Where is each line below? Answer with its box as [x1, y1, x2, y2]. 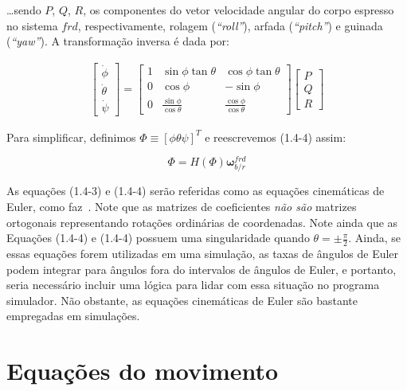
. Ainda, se [348, 229, 401, 246]
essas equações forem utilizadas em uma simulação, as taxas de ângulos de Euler [6, 245, 399, 261]
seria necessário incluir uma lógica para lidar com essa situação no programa [6, 276, 380, 293]
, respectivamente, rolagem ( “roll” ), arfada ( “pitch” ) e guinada [77, 17, 383, 33]
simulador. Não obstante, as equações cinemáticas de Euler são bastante [6, 291, 358, 308]
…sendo [6, 2, 41, 18]
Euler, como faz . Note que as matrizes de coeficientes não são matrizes [6, 197, 357, 214]
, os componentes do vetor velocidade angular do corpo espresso [83, 2, 394, 18]
